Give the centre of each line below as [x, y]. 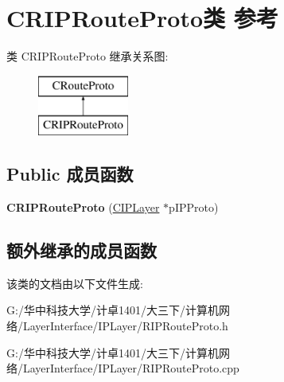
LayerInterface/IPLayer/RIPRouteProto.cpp [131, 368]
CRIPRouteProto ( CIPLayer [83, 207]
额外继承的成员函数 [82, 250]
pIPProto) [194, 207]
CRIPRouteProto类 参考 [142, 18]
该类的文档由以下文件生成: [75, 283]
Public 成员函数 [70, 174]
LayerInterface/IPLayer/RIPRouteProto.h [125, 326]
